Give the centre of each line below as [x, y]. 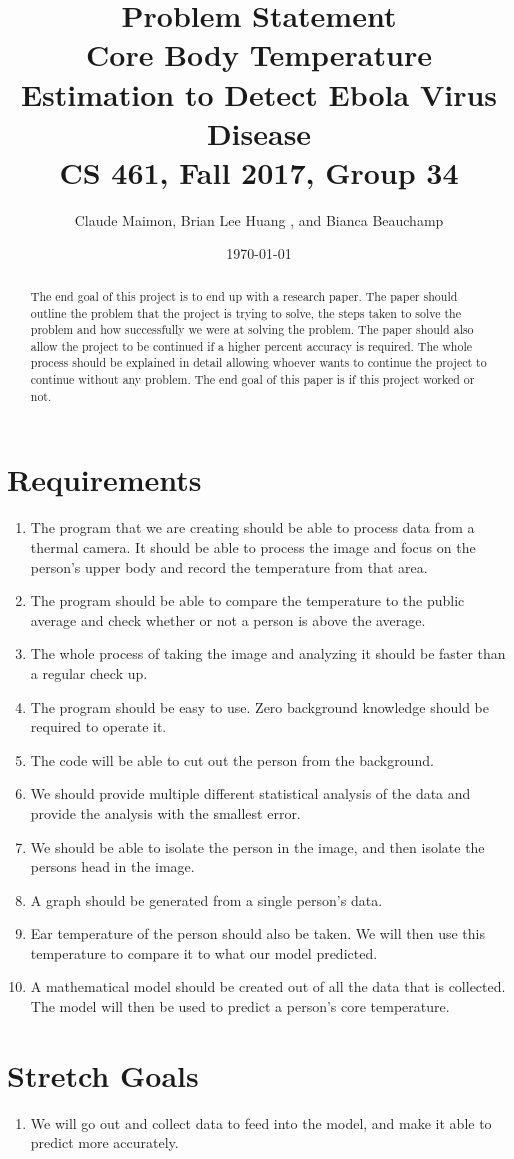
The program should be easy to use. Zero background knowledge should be [259, 706]
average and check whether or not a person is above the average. [228, 619]
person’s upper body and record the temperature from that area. [229, 566]
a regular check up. [89, 672]
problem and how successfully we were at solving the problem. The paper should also [252, 329]
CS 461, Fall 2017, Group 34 [259, 171]
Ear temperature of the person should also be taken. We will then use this [257, 933]
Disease [259, 132]
